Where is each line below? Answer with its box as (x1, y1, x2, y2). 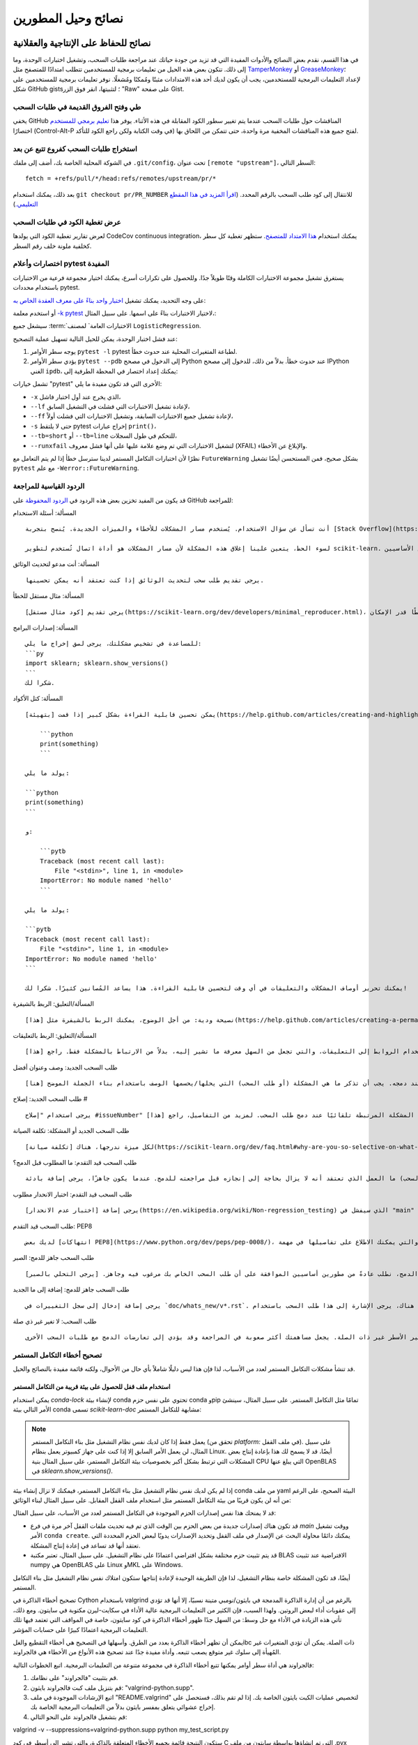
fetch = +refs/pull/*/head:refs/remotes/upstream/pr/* (25, 174, 217, 183)
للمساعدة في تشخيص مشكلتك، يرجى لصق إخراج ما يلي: (25, 639, 202, 648)
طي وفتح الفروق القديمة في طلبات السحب (13, 102, 141, 112)
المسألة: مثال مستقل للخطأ (13, 592, 84, 600)
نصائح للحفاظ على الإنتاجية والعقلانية (13, 37, 151, 49)
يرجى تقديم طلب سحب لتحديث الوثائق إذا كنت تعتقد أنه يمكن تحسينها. (25, 576, 264, 584)
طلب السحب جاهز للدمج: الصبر (13, 1254, 94, 1262)
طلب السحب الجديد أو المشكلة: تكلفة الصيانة (13, 1127, 130, 1135)
